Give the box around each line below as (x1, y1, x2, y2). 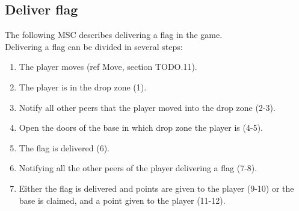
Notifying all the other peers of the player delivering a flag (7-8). (19, 162, 257, 174)
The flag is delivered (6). (19, 141, 110, 154)
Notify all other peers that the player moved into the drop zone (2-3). (19, 101, 276, 113)
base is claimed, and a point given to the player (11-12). (19, 194, 226, 206)
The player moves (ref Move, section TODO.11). (19, 60, 197, 73)
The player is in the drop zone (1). (19, 80, 147, 93)
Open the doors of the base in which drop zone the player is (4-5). (19, 121, 263, 134)
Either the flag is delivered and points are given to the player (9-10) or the (19, 181, 294, 194)
